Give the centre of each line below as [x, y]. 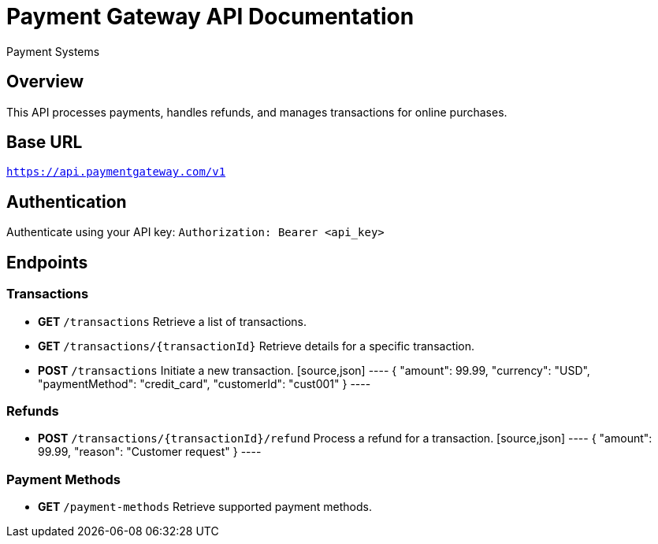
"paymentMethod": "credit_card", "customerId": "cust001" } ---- [204, 383]
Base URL [45, 142]
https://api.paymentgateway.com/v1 [116, 172]
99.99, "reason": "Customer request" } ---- [150, 452]
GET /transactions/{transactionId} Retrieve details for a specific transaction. [257, 346]
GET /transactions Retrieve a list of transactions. [173, 321]
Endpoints [47, 262]
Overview [45, 82]
